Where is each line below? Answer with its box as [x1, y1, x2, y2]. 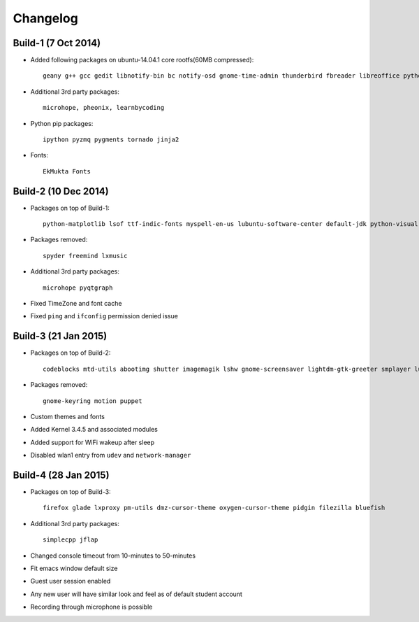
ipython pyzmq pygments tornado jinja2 [43, 136, 179, 143]
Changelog [13, 10, 78, 26]
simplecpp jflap [43, 536, 98, 544]
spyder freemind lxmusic [43, 252, 128, 260]
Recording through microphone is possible [30, 602, 153, 612]
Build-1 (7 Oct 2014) [13, 37, 101, 49]
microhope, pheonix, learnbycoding [43, 104, 165, 112]
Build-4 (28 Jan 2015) [13, 469, 110, 481]
